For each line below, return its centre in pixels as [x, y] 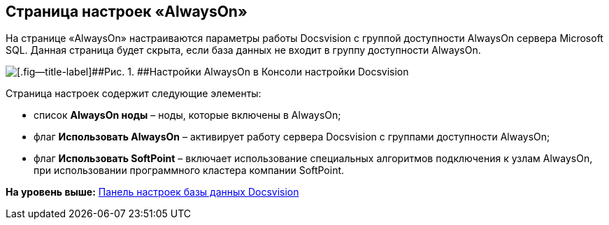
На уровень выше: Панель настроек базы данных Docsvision [152, 192]
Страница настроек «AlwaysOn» [127, 12]
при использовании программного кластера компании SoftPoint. [189, 170]
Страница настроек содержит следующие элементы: [134, 94]
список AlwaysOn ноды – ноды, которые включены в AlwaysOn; [187, 115]
